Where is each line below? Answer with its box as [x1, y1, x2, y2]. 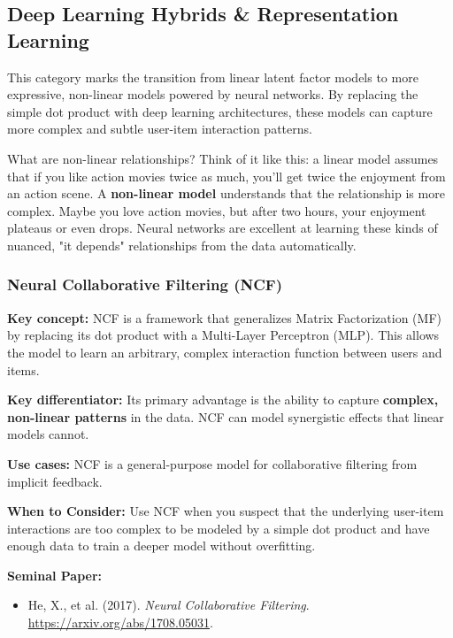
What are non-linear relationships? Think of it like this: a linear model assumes [7, 149, 439, 167]
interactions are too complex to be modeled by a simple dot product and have [7, 519, 430, 537]
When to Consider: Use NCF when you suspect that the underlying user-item [7, 502, 444, 520]
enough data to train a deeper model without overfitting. [7, 536, 316, 555]
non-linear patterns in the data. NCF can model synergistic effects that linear [7, 407, 444, 426]
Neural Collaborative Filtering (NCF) [7, 273, 282, 296]
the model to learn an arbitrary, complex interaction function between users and [7, 342, 442, 361]
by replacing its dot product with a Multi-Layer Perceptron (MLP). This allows [7, 326, 440, 344]
